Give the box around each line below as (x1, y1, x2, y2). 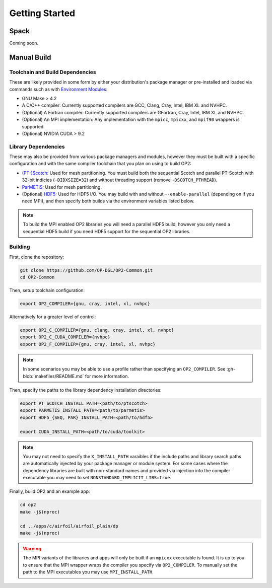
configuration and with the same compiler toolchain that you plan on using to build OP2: (9, 161, 191, 167)
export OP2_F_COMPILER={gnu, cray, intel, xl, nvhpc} (20, 341, 156, 347)
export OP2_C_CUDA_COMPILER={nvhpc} (20, 334, 111, 340)
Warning (23, 546, 41, 552)
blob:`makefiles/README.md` (23, 373, 84, 379)
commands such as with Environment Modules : (9, 86, 108, 92)
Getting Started (9, 8, 76, 19)
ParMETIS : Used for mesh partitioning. (22, 184, 102, 190)
